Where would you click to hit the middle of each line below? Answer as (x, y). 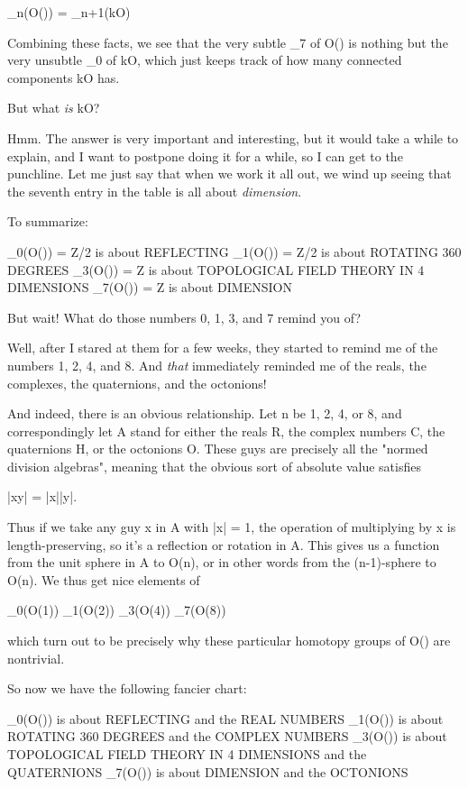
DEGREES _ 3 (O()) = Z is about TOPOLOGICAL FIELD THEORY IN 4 (216, 269)
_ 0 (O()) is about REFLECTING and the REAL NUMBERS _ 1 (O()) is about (225, 718)
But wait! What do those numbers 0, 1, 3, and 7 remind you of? (184, 317)
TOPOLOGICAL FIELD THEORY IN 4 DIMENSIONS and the (187, 754)
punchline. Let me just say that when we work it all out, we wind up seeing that (229, 174)
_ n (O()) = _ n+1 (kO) (69, 12)
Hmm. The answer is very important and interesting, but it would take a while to (233, 137)
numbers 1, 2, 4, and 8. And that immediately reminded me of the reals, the (217, 365)
